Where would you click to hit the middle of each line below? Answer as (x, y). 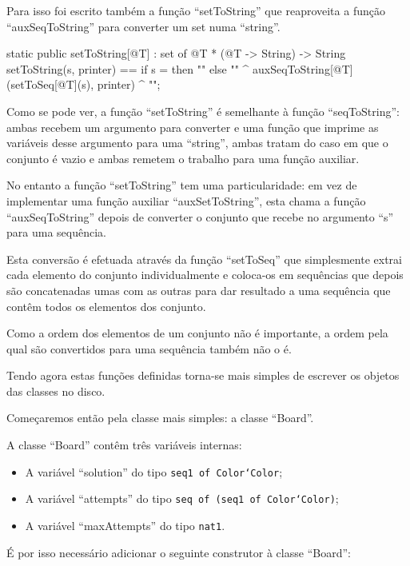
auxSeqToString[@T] (303, 68)
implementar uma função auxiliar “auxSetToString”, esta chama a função (186, 200)
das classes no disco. (56, 391)
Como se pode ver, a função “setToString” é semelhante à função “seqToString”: (203, 111)
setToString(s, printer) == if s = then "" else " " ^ (128, 68)
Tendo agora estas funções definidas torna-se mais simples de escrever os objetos (203, 375)
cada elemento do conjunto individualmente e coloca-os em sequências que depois (205, 275)
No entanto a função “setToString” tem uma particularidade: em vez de (182, 185)
